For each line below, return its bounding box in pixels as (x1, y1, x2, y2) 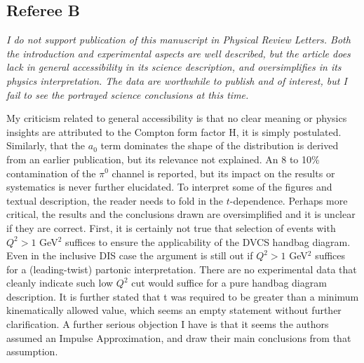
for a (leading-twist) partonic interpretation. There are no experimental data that (6, 261, 357, 276)
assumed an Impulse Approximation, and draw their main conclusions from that (6, 330, 351, 345)
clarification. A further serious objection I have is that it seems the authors (6, 317, 329, 331)
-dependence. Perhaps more (229, 193, 348, 207)
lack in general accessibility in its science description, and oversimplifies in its (6, 60, 342, 74)
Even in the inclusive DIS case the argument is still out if (6, 248, 253, 263)
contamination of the (6, 165, 96, 180)
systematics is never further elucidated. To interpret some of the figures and (6, 179, 332, 194)
